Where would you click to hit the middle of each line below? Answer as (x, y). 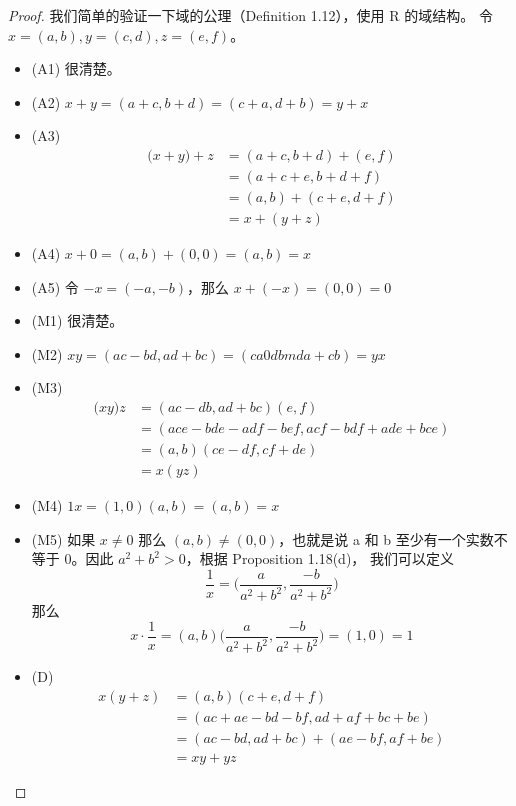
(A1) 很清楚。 (76, 68)
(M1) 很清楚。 (77, 320)
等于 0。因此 (72, 558)
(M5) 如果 (63, 538)
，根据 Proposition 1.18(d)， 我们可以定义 (319, 558)
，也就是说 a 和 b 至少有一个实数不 (393, 538)
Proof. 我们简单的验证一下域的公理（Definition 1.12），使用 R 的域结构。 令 (250, 15)
